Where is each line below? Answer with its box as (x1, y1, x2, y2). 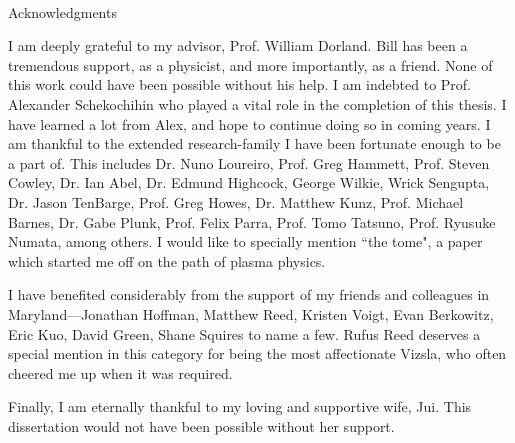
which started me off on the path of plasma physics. (8, 250, 326, 271)
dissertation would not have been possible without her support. (8, 415, 395, 436)
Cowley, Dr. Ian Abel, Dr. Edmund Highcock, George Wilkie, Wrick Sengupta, (8, 172, 490, 193)
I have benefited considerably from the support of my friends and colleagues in (8, 284, 490, 305)
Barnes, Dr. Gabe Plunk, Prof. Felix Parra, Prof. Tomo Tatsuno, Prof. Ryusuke (8, 211, 496, 232)
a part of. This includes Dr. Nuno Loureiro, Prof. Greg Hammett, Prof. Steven (8, 152, 490, 173)
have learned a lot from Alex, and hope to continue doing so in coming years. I (8, 113, 491, 134)
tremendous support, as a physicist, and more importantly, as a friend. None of (8, 54, 493, 75)
